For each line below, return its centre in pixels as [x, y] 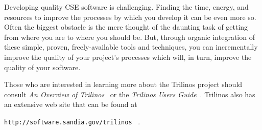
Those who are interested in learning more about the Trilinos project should [123, 84]
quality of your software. [42, 67]
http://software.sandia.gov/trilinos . [72, 121]
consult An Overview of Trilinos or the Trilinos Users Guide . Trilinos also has [130, 94]
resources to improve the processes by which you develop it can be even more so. [130, 17]
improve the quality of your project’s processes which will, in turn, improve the [128, 57]
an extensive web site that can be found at [71, 104]
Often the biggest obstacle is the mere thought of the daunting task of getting [126, 27]
